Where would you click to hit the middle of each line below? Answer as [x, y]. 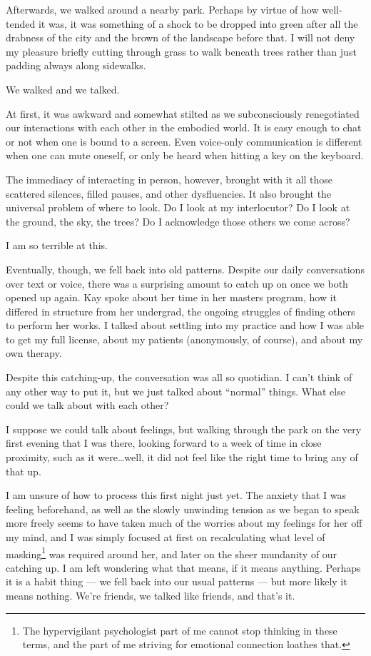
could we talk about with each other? [87, 405]
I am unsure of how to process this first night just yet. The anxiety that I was [176, 495]
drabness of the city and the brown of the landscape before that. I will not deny [181, 37]
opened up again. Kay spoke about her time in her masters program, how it [171, 297]
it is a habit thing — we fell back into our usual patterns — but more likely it [177, 581]
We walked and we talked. [63, 89]
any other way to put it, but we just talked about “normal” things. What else [176, 391]
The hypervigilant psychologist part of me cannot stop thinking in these [180, 630]
